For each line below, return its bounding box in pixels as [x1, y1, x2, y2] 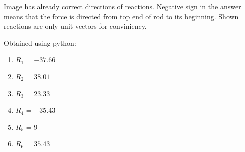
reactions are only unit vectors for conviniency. [4, 21, 147, 31]
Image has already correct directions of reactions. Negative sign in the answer [4, 1, 241, 11]
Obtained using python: [4, 37, 76, 48]
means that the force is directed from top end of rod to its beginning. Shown [4, 11, 239, 21]
